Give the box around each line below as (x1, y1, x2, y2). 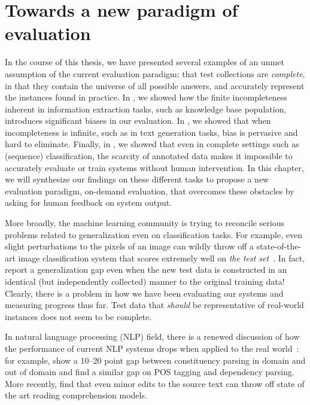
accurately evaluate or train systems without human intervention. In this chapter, (5, 161, 304, 173)
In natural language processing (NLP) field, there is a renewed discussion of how (5, 330, 300, 343)
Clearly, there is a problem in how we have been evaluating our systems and (5, 287, 284, 299)
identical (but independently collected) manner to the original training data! (5, 275, 285, 287)
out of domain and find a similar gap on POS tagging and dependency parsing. (5, 366, 294, 378)
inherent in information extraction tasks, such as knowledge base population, (5, 102, 287, 115)
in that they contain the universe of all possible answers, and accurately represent (5, 79, 305, 92)
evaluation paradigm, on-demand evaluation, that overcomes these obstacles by (5, 184, 294, 197)
